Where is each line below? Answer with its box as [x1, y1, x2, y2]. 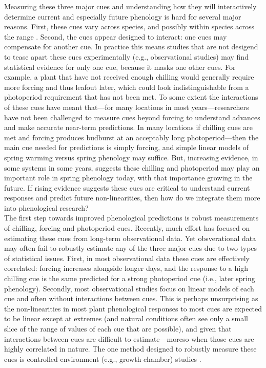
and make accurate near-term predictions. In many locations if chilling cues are [4, 122, 253, 133]
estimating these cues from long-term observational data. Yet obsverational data [4, 232, 256, 243]
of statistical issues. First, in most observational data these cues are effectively [4, 252, 250, 263]
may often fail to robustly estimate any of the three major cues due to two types [4, 243, 257, 253]
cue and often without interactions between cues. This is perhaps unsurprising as [4, 293, 258, 304]
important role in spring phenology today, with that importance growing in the [4, 172, 253, 183]
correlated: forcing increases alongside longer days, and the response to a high [4, 263, 248, 273]
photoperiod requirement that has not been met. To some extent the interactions [4, 91, 258, 102]
